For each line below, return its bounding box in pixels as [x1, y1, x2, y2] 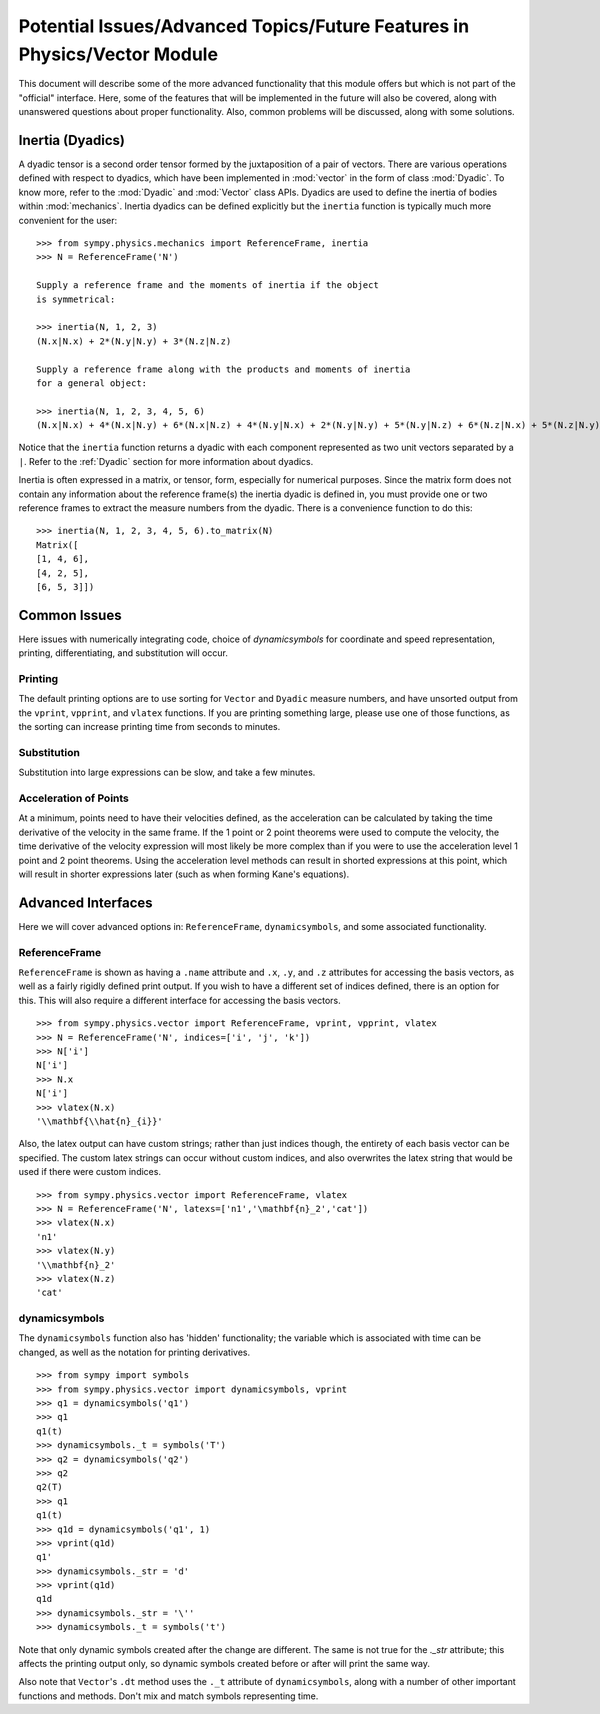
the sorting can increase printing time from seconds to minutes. [18, 721, 281, 733]
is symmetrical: [36, 293, 116, 305]
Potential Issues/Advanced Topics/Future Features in [18, 15, 470, 37]
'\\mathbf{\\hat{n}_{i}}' [36, 1115, 164, 1127]
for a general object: [36, 377, 148, 389]
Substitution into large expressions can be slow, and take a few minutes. [18, 766, 316, 779]
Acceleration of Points [18, 791, 130, 805]
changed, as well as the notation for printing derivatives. [18, 1346, 250, 1358]
